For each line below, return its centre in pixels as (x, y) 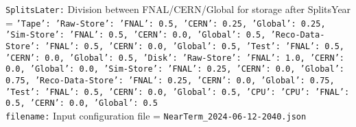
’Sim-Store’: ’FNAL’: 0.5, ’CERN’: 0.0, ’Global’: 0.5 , (136, 35)
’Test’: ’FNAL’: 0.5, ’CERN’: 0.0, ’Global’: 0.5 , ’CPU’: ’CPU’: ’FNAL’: (178, 92)
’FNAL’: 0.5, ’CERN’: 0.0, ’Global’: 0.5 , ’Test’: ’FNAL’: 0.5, (194, 46)
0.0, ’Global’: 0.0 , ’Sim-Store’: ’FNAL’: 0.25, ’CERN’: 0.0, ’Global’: (175, 69)
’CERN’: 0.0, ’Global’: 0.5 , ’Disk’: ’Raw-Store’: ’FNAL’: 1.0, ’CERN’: (175, 58)
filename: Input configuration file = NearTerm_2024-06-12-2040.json (156, 115)
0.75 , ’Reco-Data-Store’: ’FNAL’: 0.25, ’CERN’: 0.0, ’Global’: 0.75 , (170, 80)
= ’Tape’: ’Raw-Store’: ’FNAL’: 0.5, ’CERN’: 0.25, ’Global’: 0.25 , (166, 22)
